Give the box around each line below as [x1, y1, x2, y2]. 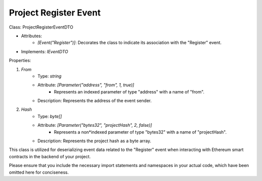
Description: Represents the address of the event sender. [37, 98, 152, 104]
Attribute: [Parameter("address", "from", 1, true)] [37, 82, 134, 88]
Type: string [37, 73, 62, 79]
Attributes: [21, 33, 42, 39]
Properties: [9, 58, 32, 63]
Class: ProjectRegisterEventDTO [9, 24, 74, 30]
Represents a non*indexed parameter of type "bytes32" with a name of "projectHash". [54, 129, 227, 135]
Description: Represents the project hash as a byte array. [37, 138, 151, 144]
